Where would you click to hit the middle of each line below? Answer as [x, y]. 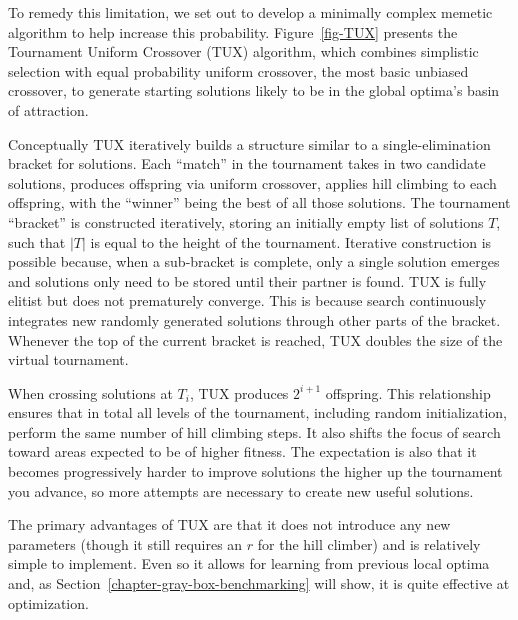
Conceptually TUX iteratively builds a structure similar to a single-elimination [249, 143]
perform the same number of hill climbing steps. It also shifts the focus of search [254, 431]
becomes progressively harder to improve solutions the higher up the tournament [255, 471]
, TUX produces [239, 392]
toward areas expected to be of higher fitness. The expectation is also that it [242, 451]
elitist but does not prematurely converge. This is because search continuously [247, 300]
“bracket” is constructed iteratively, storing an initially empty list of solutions [246, 221]
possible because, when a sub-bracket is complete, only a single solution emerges [254, 261]
